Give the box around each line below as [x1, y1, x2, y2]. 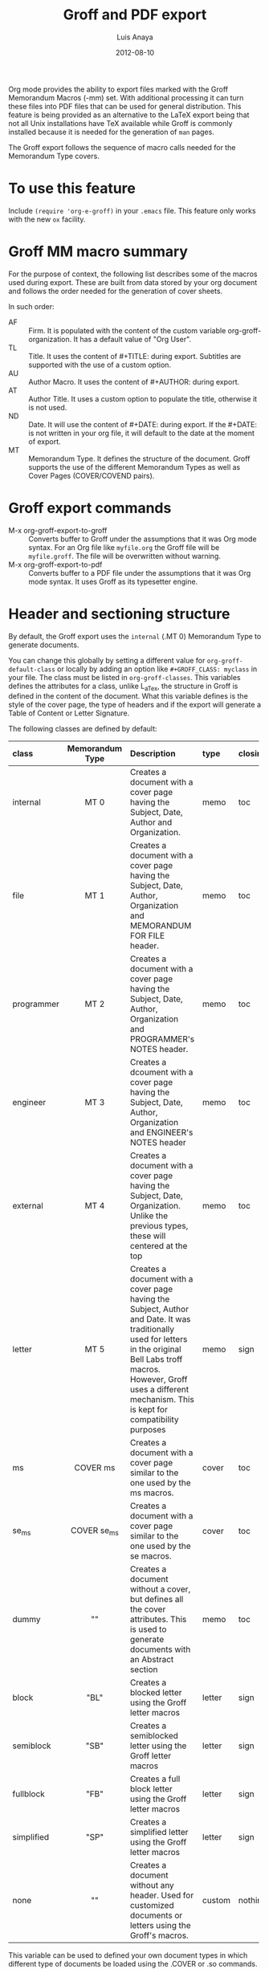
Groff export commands [8, 499, 172, 517]
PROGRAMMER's [129, 1033, 195, 1045]
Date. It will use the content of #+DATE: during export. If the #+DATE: [28, 419, 258, 429]
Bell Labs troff [129, 1354, 183, 1365]
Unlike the [129, 1210, 169, 1221]
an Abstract [129, 1654, 174, 1665]
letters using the [129, 1920, 191, 1931]
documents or [129, 1910, 183, 1921]
